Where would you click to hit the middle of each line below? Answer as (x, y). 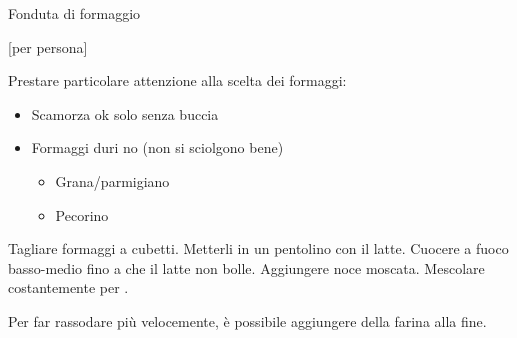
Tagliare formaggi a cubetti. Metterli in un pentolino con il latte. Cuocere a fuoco (258, 248)
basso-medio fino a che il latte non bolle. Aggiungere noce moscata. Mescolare (246, 267)
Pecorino (82, 214)
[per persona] (48, 46)
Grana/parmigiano (112, 180)
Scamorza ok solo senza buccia (125, 113)
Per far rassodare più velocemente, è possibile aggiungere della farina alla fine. (247, 320)
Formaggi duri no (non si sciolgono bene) (157, 147)
